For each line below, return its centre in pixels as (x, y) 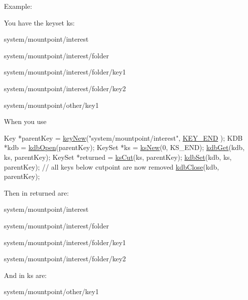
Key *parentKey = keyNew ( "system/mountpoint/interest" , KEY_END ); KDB (124, 137)
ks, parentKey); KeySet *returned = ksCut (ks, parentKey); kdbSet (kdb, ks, (118, 157)
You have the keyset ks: (39, 22)
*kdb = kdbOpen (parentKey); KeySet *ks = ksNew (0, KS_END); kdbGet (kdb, (124, 147)
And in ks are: (25, 275)
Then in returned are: (37, 192)
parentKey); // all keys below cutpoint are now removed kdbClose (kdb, (112, 166)
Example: (18, 6)
